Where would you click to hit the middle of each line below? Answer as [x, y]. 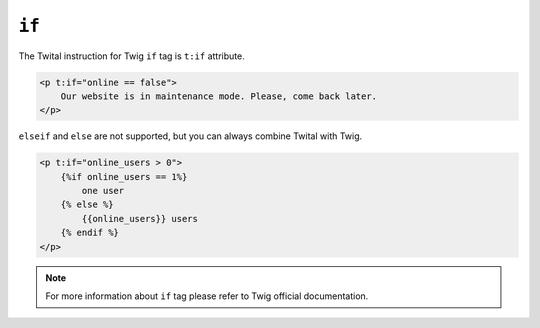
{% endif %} [90, 233]
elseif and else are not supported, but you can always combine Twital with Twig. [190, 136]
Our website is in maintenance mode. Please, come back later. [219, 96]
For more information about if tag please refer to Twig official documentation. [207, 296]
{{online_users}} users [140, 218]
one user [103, 191]
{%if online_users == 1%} [124, 176]
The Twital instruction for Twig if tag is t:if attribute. [131, 56]
